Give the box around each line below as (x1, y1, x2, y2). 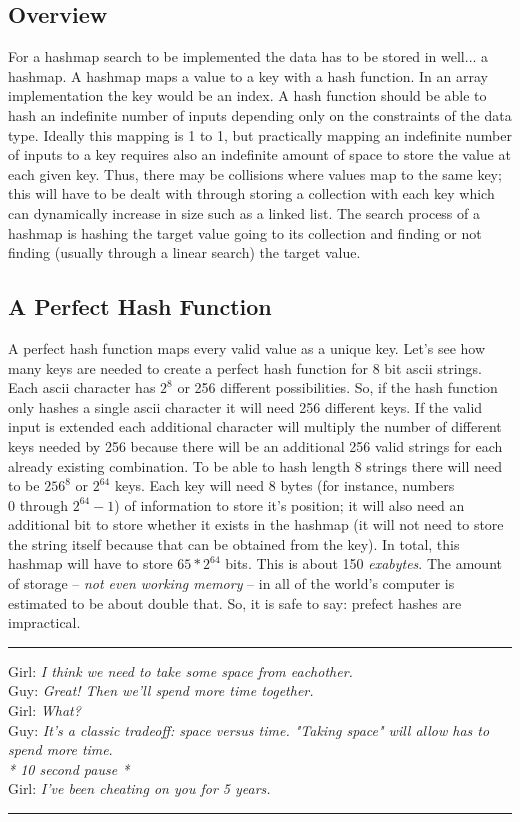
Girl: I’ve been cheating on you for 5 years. (8, 778, 271, 799)
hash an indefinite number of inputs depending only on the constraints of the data (8, 104, 512, 125)
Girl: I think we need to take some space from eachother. (8, 660, 353, 681)
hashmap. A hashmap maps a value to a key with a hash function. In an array (8, 65, 488, 86)
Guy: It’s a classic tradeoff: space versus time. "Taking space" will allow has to (8, 719, 490, 740)
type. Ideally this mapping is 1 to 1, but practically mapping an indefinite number (8, 124, 512, 145)
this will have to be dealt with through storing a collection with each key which (8, 183, 495, 204)
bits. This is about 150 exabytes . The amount (225, 553, 502, 574)
